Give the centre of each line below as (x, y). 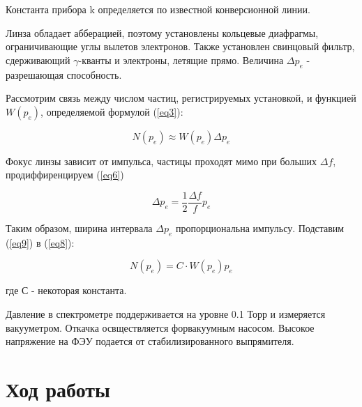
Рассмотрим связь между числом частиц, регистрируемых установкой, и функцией (181, 98)
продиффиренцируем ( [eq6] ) (65, 175)
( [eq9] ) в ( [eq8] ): (40, 242)
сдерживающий (38, 60)
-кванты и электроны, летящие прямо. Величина (181, 60)
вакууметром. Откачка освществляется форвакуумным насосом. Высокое (160, 327)
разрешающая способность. (64, 74)
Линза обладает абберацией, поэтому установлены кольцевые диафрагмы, (162, 32)
